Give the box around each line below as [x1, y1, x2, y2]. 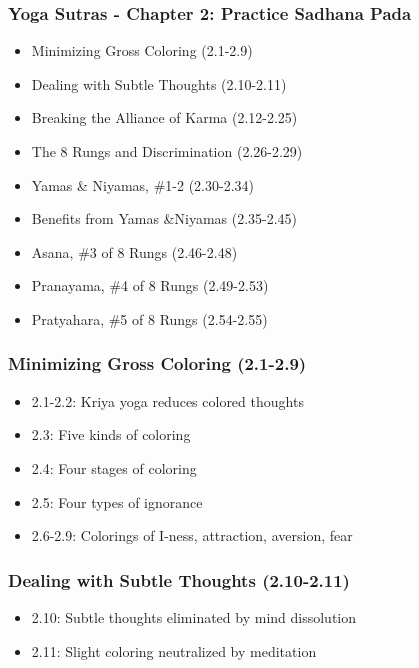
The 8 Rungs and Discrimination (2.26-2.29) [31, 141, 303, 161]
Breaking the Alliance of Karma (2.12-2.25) [31, 107, 298, 128]
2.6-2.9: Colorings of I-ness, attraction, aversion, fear [31, 525, 353, 546]
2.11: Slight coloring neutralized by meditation [31, 640, 317, 661]
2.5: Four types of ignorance [31, 491, 203, 512]
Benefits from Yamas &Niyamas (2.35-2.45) [31, 208, 298, 229]
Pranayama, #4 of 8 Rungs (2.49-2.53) [31, 275, 269, 296]
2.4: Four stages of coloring [31, 457, 197, 478]
